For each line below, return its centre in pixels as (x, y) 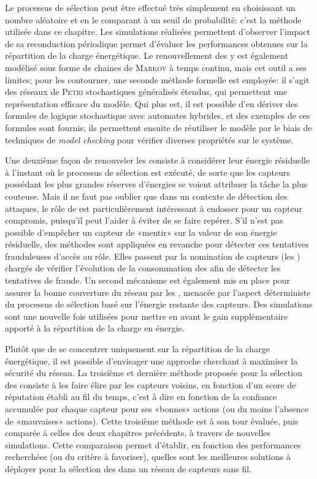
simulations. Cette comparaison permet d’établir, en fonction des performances (153, 444)
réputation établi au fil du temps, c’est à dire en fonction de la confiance (141, 397)
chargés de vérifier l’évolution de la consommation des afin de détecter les (143, 268)
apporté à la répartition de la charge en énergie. (95, 328)
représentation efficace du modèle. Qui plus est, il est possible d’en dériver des (151, 103)
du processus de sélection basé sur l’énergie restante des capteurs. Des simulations (159, 304)
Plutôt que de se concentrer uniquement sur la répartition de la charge (137, 349)
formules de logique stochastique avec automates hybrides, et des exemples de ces (158, 115)
